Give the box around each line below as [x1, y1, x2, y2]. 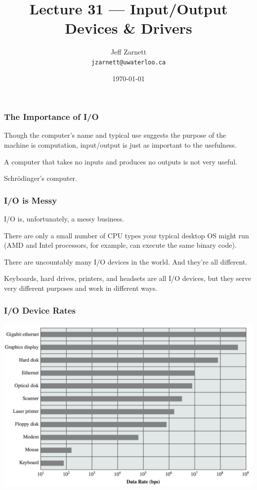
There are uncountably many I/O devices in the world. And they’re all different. [4, 256, 248, 267]
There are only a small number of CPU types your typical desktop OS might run [4, 230, 249, 240]
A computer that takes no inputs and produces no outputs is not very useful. [4, 156, 237, 166]
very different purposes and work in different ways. [4, 283, 158, 293]
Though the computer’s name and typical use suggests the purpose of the [4, 130, 226, 140]
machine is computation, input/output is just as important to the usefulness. [4, 140, 237, 150]
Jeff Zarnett [110, 47, 147, 57]
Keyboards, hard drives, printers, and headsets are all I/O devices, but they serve [4, 273, 252, 283]
